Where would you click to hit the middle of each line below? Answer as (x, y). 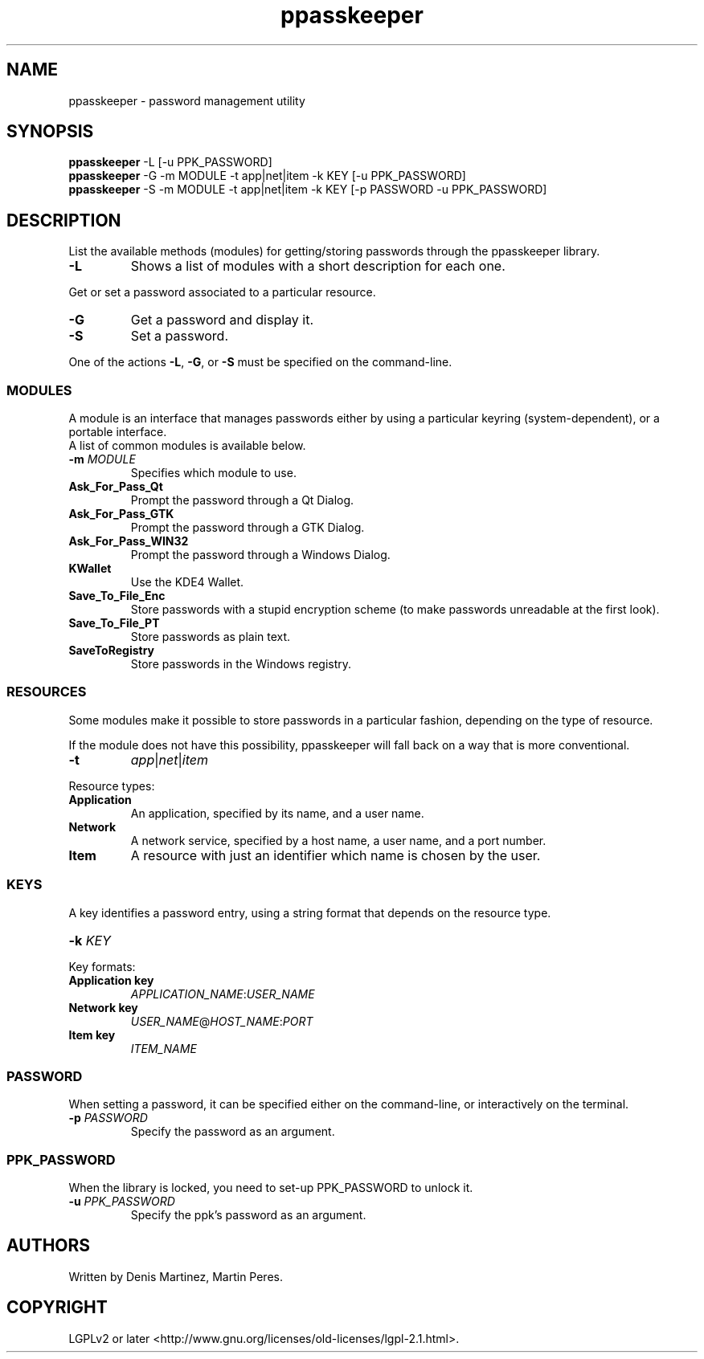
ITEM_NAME (164, 1048)
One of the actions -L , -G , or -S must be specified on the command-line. (260, 362)
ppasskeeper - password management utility (187, 100)
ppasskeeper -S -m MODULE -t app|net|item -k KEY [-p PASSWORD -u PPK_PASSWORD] (308, 190)
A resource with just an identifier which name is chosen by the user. (336, 855)
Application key (111, 980)
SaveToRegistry (111, 651)
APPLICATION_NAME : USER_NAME (223, 994)
